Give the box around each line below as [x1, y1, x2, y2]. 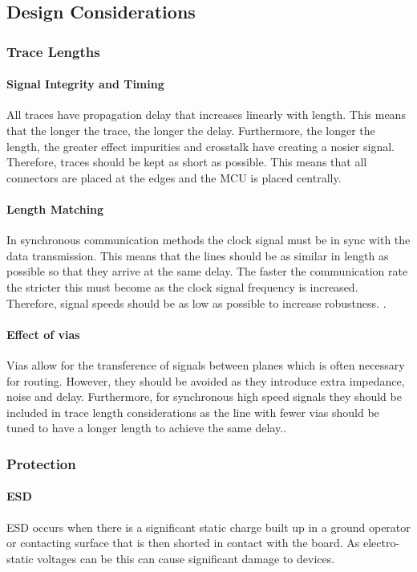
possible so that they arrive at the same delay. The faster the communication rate [6, 263, 408, 280]
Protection [6, 453, 76, 473]
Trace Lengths [6, 41, 100, 61]
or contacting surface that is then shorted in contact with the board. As [6, 534, 360, 551]
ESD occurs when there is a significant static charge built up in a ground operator [6, 518, 411, 535]
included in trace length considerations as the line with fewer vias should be [6, 403, 379, 420]
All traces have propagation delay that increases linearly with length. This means [6, 106, 406, 123]
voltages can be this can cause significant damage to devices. [37, 550, 335, 566]
